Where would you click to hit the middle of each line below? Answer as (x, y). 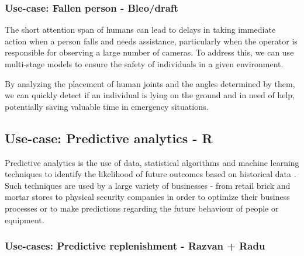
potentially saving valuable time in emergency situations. (107, 106)
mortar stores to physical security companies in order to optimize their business (147, 197)
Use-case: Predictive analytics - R (109, 138)
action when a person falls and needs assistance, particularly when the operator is (151, 41)
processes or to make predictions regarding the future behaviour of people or (142, 208)
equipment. (25, 219)
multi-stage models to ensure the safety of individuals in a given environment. (144, 64)
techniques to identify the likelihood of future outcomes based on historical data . (151, 174)
